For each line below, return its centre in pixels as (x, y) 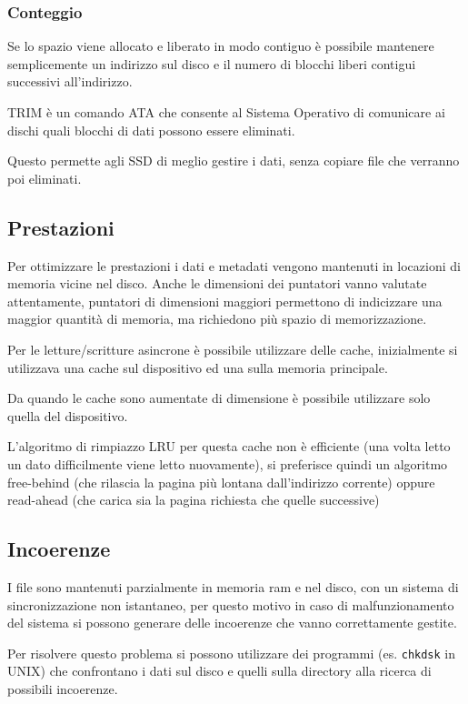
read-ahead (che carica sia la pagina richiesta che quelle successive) (194, 500)
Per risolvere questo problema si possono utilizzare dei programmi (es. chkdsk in (232, 653)
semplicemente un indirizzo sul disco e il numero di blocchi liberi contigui (212, 63)
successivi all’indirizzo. (70, 81)
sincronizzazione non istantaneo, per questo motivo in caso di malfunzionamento (231, 604)
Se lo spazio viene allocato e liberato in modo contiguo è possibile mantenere (221, 46)
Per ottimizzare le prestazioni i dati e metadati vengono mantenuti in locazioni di (234, 265)
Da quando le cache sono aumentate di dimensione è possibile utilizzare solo (219, 398)
